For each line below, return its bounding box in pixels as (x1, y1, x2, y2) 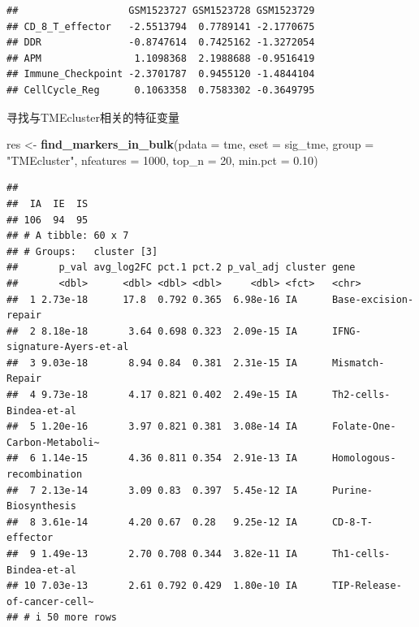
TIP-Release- (331, 580, 402, 592)
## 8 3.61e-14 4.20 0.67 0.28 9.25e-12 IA (6, 516, 297, 528)
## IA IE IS (6, 197, 89, 210)
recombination (6, 469, 83, 481)
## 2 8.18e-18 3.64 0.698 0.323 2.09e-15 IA (6, 325, 297, 337)
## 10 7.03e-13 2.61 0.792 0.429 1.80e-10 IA (6, 580, 297, 592)
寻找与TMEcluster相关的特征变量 (6, 108, 180, 125)
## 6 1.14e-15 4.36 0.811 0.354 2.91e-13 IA (6, 452, 297, 465)
